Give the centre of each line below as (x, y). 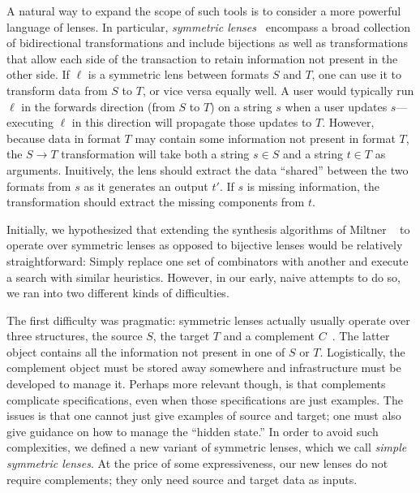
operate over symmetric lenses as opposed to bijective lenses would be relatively (205, 245)
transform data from (57, 90)
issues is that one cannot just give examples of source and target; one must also (204, 415)
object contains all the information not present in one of (146, 351)
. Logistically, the (362, 351)
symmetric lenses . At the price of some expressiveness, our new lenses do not (197, 463)
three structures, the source (75, 336)
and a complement (269, 336)
